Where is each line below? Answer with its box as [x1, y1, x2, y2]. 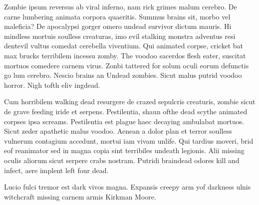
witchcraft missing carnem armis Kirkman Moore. [4, 191, 156, 202]
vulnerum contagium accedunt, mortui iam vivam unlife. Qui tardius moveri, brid [4, 135, 254, 146]
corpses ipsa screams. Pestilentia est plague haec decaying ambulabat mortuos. [4, 116, 245, 126]
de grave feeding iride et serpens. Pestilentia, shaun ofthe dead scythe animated [4, 106, 248, 116]
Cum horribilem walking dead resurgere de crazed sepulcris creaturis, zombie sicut [4, 96, 256, 107]
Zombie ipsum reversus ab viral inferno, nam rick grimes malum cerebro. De [4, 1, 237, 11]
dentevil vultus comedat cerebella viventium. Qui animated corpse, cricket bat [4, 40, 243, 51]
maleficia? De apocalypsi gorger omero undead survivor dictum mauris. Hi [4, 21, 232, 31]
